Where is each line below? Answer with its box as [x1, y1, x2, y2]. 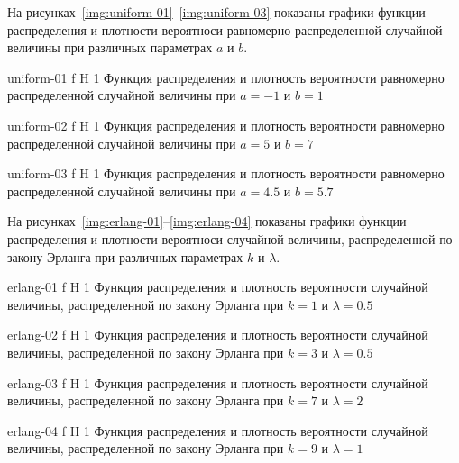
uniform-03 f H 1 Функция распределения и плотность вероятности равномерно [7, 164, 445, 183]
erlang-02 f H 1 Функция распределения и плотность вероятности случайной [7, 325, 428, 344]
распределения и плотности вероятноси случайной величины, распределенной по [7, 229, 453, 248]
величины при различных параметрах [7, 38, 213, 57]
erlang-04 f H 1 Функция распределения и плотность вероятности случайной [7, 421, 428, 440]
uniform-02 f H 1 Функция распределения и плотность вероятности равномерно [7, 115, 445, 134]
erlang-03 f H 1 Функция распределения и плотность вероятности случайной [7, 373, 428, 392]
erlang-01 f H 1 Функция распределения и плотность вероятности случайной [7, 277, 428, 296]
